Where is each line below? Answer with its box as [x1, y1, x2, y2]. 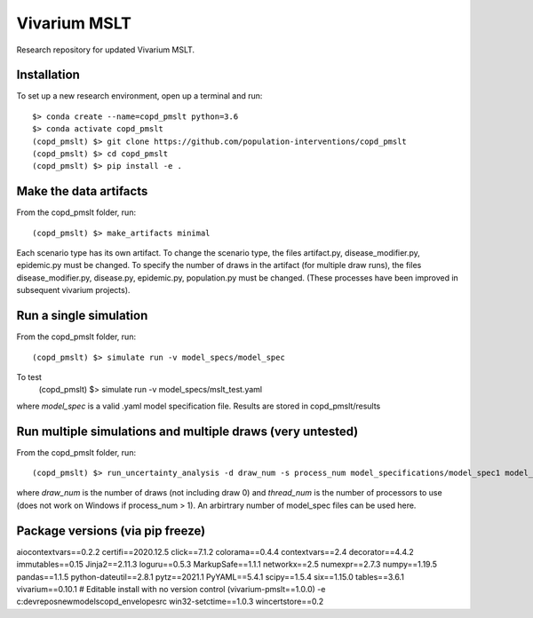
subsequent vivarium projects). [16, 285, 131, 296]
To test [16, 371, 42, 382]
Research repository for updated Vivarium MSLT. [16, 44, 195, 55]
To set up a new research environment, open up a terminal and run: [16, 91, 263, 101]
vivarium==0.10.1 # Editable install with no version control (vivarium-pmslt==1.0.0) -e [16, 583, 326, 594]
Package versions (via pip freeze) [16, 523, 206, 538]
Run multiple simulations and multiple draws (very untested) [16, 424, 359, 439]
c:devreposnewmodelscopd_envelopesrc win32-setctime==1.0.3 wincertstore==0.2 [16, 596, 324, 607]
